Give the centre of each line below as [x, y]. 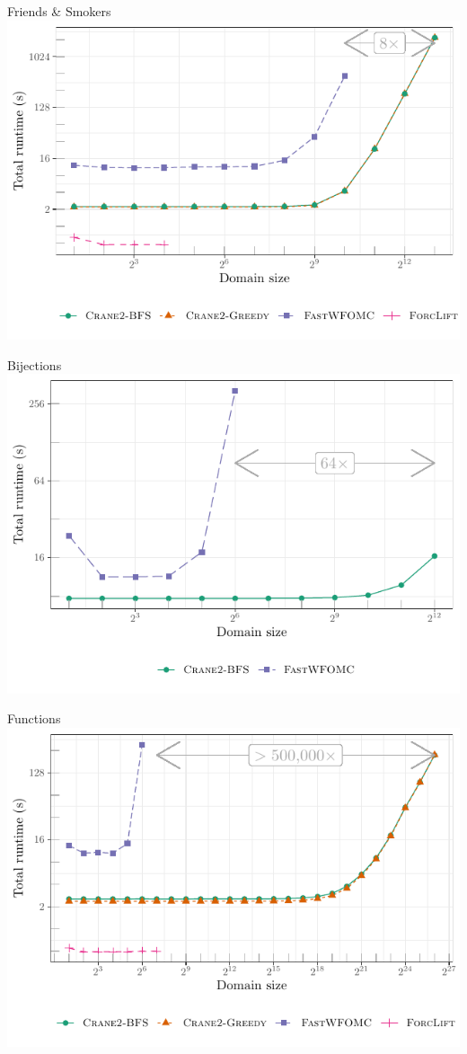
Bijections [35, 364]
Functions [34, 718]
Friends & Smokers [59, 11]
